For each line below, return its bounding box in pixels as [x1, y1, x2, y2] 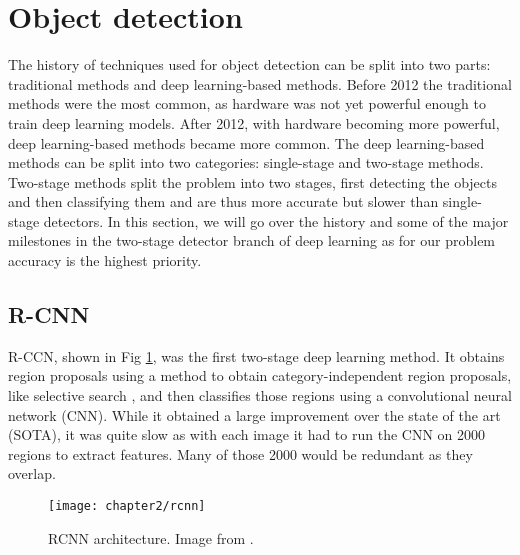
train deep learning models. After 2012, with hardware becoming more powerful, [8, 112, 500, 133]
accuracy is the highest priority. [8, 250, 202, 271]
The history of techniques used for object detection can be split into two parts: [8, 54, 491, 75]
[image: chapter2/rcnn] [48, 499, 206, 514]
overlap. [8, 463, 56, 484]
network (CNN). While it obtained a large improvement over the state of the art [8, 404, 501, 425]
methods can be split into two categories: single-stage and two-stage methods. [8, 152, 484, 173]
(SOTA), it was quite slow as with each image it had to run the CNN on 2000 [8, 424, 486, 445]
